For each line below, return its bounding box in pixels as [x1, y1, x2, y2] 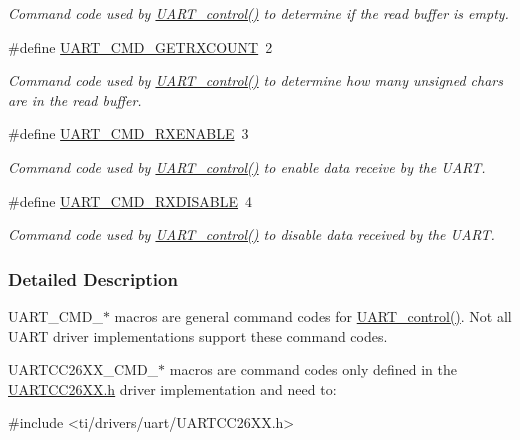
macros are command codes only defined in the [169, 359, 457, 380]
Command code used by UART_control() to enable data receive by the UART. [8, 156, 486, 177]
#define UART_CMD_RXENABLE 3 [8, 123, 249, 144]
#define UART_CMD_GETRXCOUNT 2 [8, 36, 273, 57]
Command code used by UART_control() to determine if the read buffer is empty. [8, 3, 509, 23]
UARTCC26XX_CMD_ [8, 359, 159, 380]
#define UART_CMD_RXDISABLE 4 [8, 190, 253, 211]
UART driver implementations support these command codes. [8, 325, 388, 346]
